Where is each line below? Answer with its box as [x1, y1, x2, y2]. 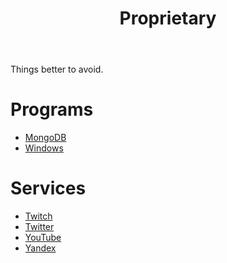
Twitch [24, 210, 53, 222]
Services [10, 177, 87, 200]
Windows [24, 142, 64, 154]
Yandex [24, 242, 57, 254]
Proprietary [119, 7, 217, 30]
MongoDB [24, 132, 67, 144]
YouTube [24, 232, 62, 244]
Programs [10, 98, 94, 121]
